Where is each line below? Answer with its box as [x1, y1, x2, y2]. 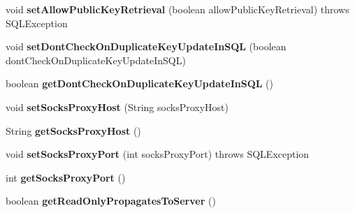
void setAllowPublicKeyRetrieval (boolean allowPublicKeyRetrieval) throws [6, 2, 349, 16]
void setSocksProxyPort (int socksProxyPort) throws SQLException [6, 147, 310, 161]
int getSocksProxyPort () [6, 170, 126, 184]
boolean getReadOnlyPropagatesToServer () [6, 193, 216, 208]
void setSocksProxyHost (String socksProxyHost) [6, 99, 229, 114]
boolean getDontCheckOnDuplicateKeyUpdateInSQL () [6, 76, 273, 91]
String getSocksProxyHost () [6, 123, 141, 138]
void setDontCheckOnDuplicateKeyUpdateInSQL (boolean [6, 39, 287, 54]
